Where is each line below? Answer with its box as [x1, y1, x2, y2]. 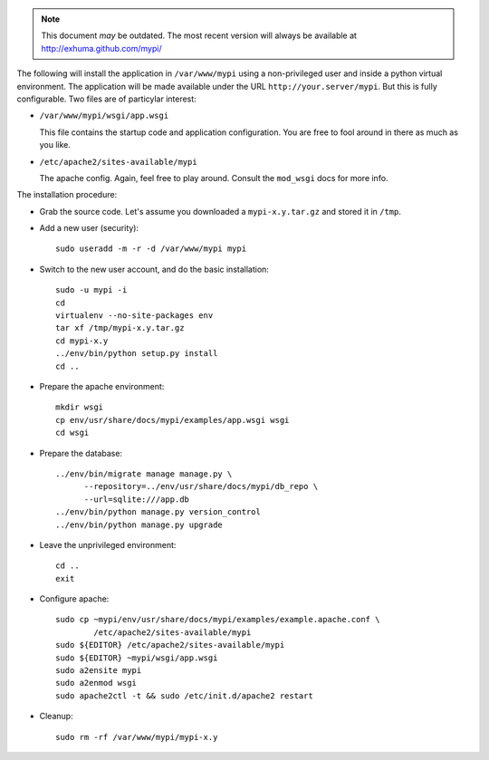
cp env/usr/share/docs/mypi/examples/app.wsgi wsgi [55, 415, 290, 425]
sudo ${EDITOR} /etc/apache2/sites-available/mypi [55, 640, 285, 650]
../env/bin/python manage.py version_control [55, 507, 262, 517]
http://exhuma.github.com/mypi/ [41, 43, 162, 53]
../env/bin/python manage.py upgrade [55, 519, 224, 530]
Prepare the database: [39, 447, 122, 458]
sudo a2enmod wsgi [55, 678, 138, 688]
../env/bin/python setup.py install [55, 349, 218, 359]
